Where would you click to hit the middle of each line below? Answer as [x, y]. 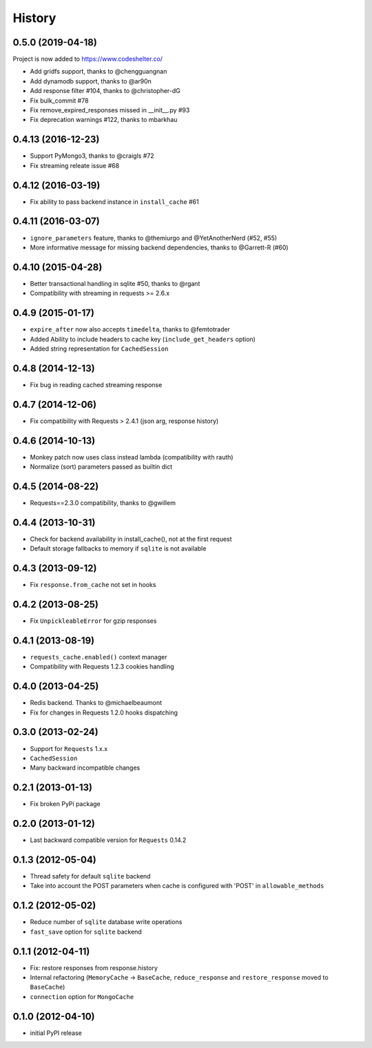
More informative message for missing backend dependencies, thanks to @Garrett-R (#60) [159, 247]
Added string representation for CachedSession [99, 349]
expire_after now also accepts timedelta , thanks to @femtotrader [130, 329]
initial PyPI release [56, 1033]
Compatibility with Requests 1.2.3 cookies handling [102, 667]
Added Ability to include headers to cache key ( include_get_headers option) [143, 339]
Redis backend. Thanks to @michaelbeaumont [96, 703]
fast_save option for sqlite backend [86, 932]
